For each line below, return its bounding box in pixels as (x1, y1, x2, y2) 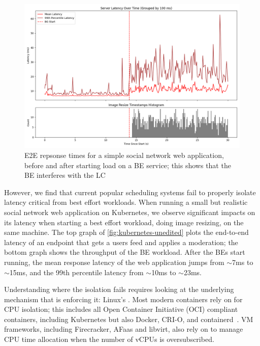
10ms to (151, 267, 176, 277)
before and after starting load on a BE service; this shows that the (24, 159, 231, 170)
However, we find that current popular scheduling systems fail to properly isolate (4, 187, 256, 197)
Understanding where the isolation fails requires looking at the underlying (4, 284, 234, 295)
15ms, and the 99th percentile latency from (9, 267, 144, 277)
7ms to (232, 256, 253, 267)
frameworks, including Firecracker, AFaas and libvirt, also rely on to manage (4, 324, 243, 334)
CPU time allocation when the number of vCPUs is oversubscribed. (4, 334, 214, 344)
